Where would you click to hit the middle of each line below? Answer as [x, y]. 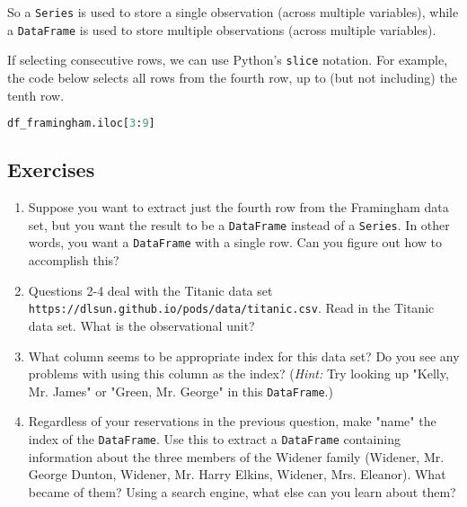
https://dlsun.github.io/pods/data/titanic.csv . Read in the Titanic [231, 308]
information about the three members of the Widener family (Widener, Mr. [236, 456]
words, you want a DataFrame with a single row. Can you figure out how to [235, 242]
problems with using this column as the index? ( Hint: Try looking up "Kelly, [238, 374]
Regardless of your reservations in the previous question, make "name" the [232, 421]
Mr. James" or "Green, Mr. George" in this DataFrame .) [181, 391]
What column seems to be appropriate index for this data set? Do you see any [244, 356]
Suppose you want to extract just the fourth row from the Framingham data [238, 207]
